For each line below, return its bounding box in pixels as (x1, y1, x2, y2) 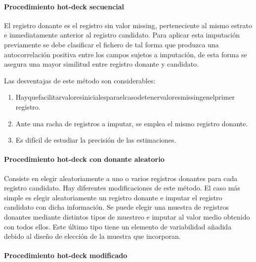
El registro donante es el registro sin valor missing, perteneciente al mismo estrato (4, 20, 252, 30)
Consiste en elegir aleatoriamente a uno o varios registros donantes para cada (4, 173, 238, 183)
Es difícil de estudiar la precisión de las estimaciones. (15, 135, 176, 145)
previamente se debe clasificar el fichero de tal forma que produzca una (4, 39, 219, 49)
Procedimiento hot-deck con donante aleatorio (4, 154, 165, 164)
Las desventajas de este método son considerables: (4, 75, 156, 85)
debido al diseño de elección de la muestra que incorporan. (4, 231, 181, 241)
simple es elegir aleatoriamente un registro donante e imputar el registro (4, 192, 222, 202)
